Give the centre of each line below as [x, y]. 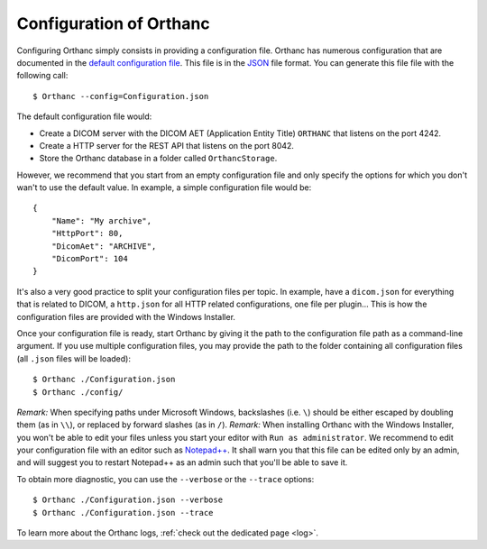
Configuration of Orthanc [114, 23]
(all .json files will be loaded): [74, 358]
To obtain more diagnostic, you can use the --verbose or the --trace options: [165, 479]
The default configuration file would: [84, 116]
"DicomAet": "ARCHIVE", [104, 246]
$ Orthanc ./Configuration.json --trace [123, 512]
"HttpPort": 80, [87, 233]
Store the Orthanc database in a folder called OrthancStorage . [158, 159]
